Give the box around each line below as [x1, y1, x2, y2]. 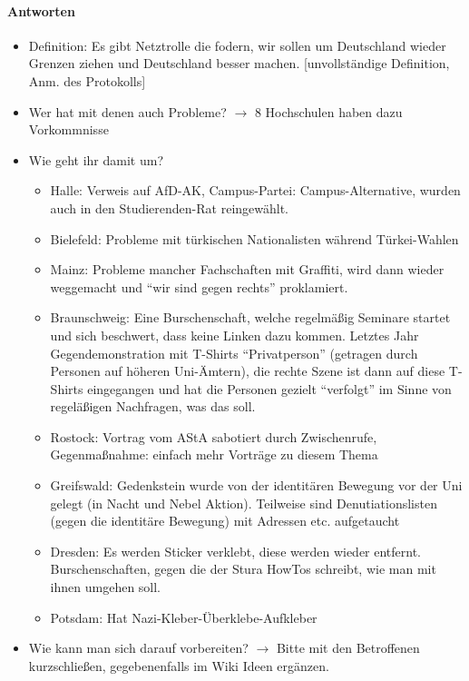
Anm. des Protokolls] [28, 71, 146, 90]
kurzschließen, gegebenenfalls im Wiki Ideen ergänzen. [28, 656, 329, 675]
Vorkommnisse [28, 120, 109, 139]
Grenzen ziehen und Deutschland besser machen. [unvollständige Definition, [28, 54, 450, 73]
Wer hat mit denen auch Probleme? [28, 102, 227, 121]
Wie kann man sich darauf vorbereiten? [28, 638, 249, 657]
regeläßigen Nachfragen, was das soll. [50, 397, 256, 416]
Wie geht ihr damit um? [28, 150, 164, 169]
